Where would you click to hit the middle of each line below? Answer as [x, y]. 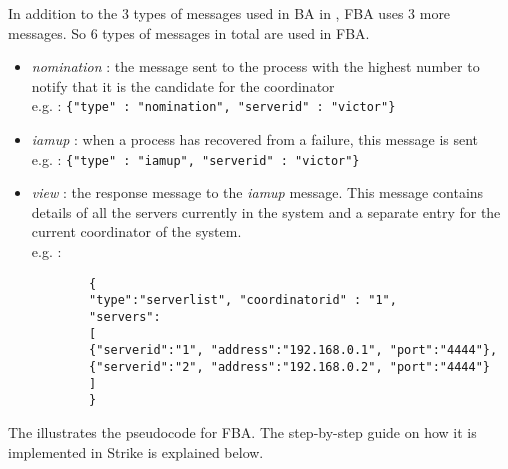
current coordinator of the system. [136, 231]
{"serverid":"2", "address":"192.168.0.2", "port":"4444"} [289, 366]
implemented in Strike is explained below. [136, 451]
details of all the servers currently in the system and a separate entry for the [266, 211]
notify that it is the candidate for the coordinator [183, 85]
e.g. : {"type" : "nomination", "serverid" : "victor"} [213, 105]
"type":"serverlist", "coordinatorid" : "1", [243, 300]
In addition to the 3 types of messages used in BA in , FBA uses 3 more [229, 13]
